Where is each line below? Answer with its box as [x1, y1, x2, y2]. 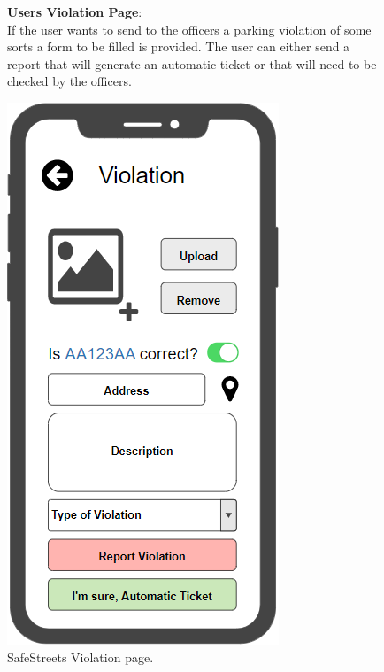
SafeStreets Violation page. [7, 647, 154, 666]
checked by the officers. [7, 72, 132, 90]
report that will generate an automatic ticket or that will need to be [7, 54, 377, 73]
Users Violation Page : [7, 3, 142, 20]
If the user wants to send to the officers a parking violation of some [7, 19, 372, 38]
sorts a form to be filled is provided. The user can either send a [7, 37, 350, 56]
